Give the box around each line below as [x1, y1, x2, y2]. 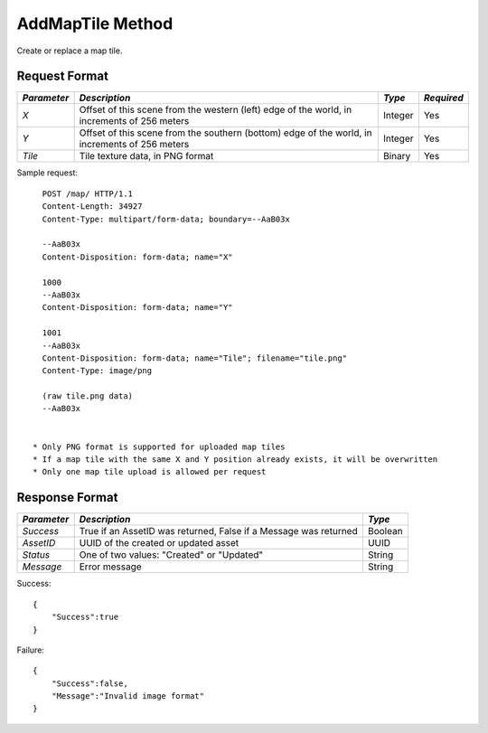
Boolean [367, 525, 403, 538]
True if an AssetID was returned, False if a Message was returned [79, 525, 358, 538]
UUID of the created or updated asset [79, 537, 239, 550]
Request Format [16, 69, 108, 84]
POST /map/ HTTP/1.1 [42, 188, 134, 199]
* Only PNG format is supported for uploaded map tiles [33, 441, 286, 452]
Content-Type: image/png [42, 366, 153, 376]
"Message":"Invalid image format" [51, 691, 205, 701]
